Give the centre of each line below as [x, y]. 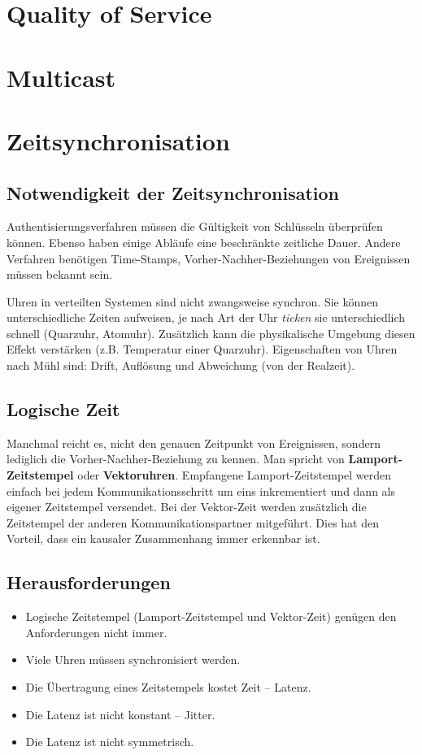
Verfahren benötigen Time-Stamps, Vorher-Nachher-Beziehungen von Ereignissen [209, 258]
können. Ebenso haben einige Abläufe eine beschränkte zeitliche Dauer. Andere [204, 242]
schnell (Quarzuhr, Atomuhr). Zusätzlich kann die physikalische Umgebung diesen [211, 333]
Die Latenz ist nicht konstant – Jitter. [120, 714]
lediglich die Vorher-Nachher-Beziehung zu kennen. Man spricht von [176, 459]
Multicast [61, 77]
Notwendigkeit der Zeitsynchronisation [173, 192]
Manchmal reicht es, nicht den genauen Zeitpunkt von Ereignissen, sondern [194, 443]
